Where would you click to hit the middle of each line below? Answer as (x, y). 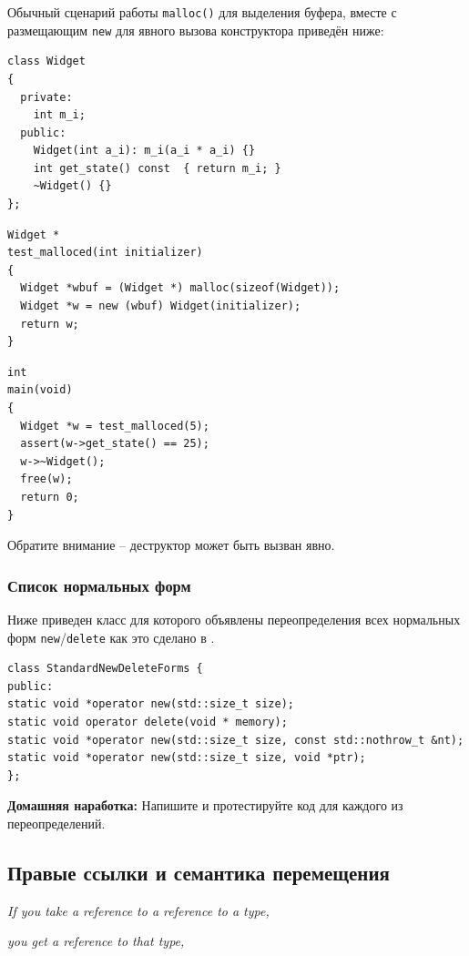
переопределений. (56, 823)
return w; (50, 324)
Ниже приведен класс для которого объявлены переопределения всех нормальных (234, 619)
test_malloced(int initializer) (105, 253)
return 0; (50, 497)
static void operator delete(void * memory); (148, 722)
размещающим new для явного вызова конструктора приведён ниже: (196, 30)
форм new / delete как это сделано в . (111, 637)
